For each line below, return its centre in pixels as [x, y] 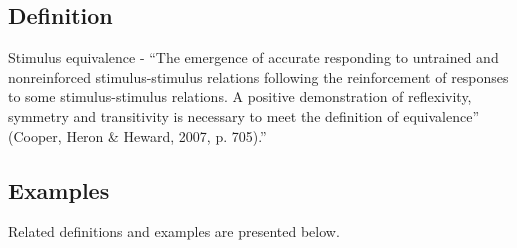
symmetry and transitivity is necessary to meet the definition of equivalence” [244, 115]
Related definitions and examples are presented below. [174, 231]
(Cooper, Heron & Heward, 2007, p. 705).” [137, 135]
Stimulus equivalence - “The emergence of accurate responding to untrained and [253, 57]
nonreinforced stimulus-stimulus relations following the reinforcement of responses [258, 76]
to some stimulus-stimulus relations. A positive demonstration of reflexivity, [240, 96]
